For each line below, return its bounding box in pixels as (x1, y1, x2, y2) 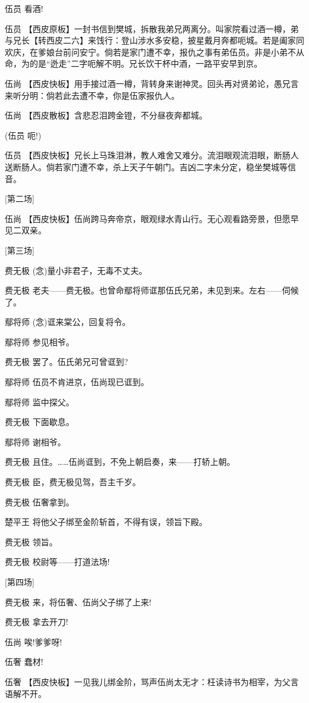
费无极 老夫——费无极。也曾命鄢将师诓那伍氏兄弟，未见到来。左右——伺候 (5, 284, 299, 296)
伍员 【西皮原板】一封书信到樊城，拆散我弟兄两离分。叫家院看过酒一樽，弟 (5, 22, 299, 35)
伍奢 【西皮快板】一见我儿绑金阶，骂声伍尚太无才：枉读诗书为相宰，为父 (5, 675, 291, 688)
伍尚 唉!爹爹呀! (5, 635, 62, 648)
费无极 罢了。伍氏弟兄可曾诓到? (5, 355, 128, 368)
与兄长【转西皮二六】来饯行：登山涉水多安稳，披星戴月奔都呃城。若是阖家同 (5, 34, 304, 46)
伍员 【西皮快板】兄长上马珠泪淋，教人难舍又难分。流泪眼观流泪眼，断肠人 (5, 149, 299, 161)
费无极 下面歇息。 (5, 415, 74, 428)
